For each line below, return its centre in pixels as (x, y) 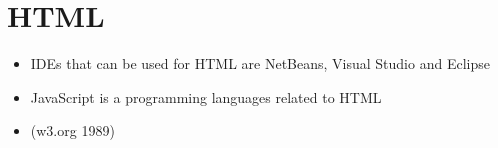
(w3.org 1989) (72, 130)
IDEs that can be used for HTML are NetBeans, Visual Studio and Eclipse (260, 63)
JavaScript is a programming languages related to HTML (206, 96)
